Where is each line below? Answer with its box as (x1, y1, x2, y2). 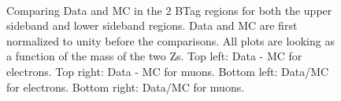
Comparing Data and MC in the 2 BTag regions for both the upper (6, 2, 332, 18)
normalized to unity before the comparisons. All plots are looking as (6, 32, 335, 49)
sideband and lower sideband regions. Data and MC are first (6, 17, 298, 34)
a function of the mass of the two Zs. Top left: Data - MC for (6, 48, 302, 64)
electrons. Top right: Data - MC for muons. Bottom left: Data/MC (6, 63, 329, 79)
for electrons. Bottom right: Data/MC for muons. (6, 78, 245, 95)
